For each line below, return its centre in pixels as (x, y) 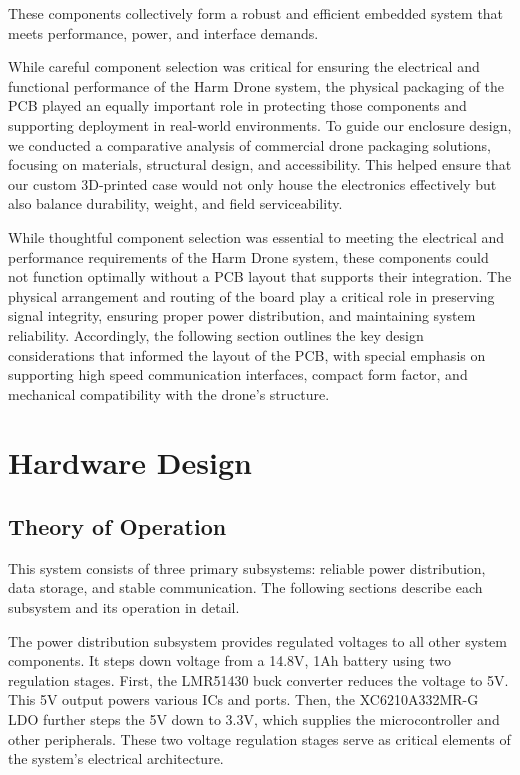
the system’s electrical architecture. (116, 758)
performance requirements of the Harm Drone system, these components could (248, 256)
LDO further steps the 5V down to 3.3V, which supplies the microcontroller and (254, 719)
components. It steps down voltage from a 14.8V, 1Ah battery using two (229, 660)
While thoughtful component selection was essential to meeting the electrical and (256, 236)
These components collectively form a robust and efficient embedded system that (256, 13)
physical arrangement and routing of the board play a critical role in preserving (251, 295)
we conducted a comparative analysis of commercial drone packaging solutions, (250, 144)
